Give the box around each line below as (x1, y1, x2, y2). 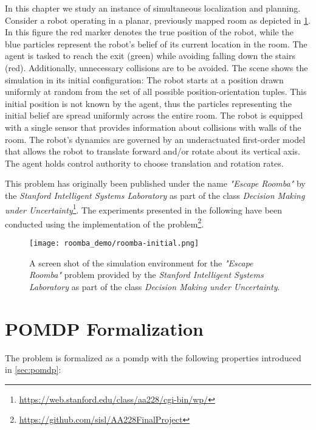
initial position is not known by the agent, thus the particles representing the (5, 97, 292, 109)
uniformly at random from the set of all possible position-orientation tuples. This (5, 85, 307, 98)
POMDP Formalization (5, 316, 204, 341)
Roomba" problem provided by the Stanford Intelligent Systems (29, 268, 264, 281)
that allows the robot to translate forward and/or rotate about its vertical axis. (5, 145, 300, 158)
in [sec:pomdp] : (5, 363, 61, 376)
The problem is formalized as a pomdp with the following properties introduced (5, 351, 301, 364)
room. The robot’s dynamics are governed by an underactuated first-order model (5, 133, 306, 145)
